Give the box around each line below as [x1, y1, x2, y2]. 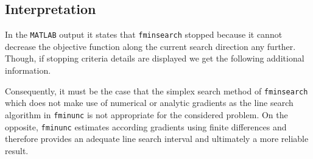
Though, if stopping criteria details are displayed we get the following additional [5, 52, 304, 65]
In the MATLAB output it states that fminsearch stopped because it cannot [5, 28, 283, 41]
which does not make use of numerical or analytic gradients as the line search [5, 96, 294, 109]
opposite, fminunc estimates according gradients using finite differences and [5, 120, 287, 133]
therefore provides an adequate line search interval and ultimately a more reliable [5, 132, 309, 145]
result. [5, 144, 29, 157]
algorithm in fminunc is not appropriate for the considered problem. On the [5, 108, 288, 121]
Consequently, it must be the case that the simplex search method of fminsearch [5, 84, 308, 97]
